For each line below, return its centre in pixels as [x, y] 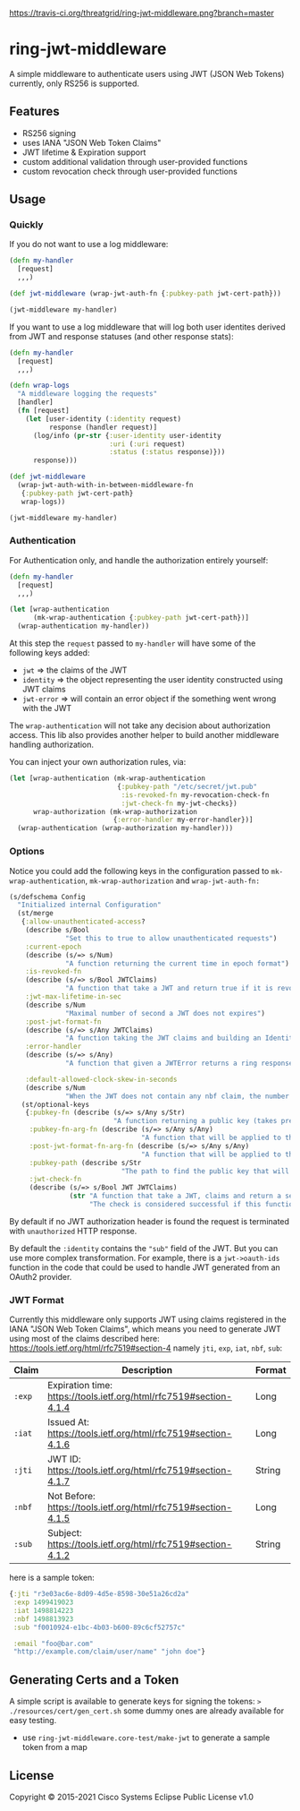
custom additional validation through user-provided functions [135, 161]
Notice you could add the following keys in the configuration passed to [139, 871]
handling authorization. [52, 745]
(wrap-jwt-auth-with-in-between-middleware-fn [105, 485]
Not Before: [71, 1497]
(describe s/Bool [58, 931]
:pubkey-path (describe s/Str [85, 1163]
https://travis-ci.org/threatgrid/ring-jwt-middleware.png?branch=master [142, 13]
